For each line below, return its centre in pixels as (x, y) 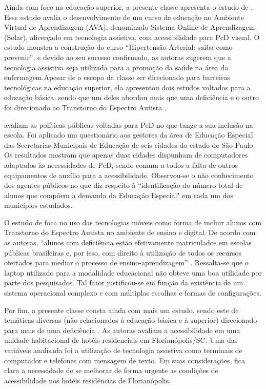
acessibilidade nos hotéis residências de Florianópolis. (88, 380)
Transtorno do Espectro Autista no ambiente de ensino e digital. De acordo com (130, 232)
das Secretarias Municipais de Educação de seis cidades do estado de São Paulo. (130, 144)
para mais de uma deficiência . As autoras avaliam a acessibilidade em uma (122, 330)
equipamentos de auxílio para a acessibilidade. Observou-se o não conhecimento (129, 175)
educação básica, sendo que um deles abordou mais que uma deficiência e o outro (131, 97)
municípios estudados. (38, 205)
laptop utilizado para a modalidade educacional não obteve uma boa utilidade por (133, 272)
